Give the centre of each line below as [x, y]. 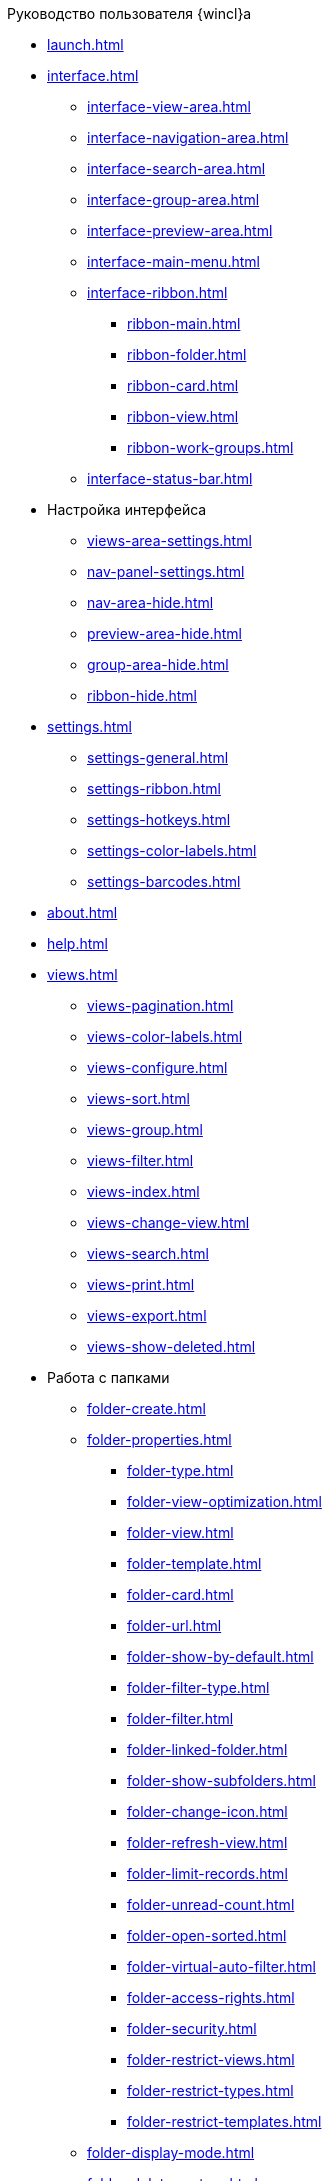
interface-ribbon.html [157, 292]
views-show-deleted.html [171, 1346]
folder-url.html [174, 1625]
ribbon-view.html [183, 416]
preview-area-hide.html [165, 633]
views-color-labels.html [165, 1036]
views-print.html [141, 1284]
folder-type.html [180, 1470]
